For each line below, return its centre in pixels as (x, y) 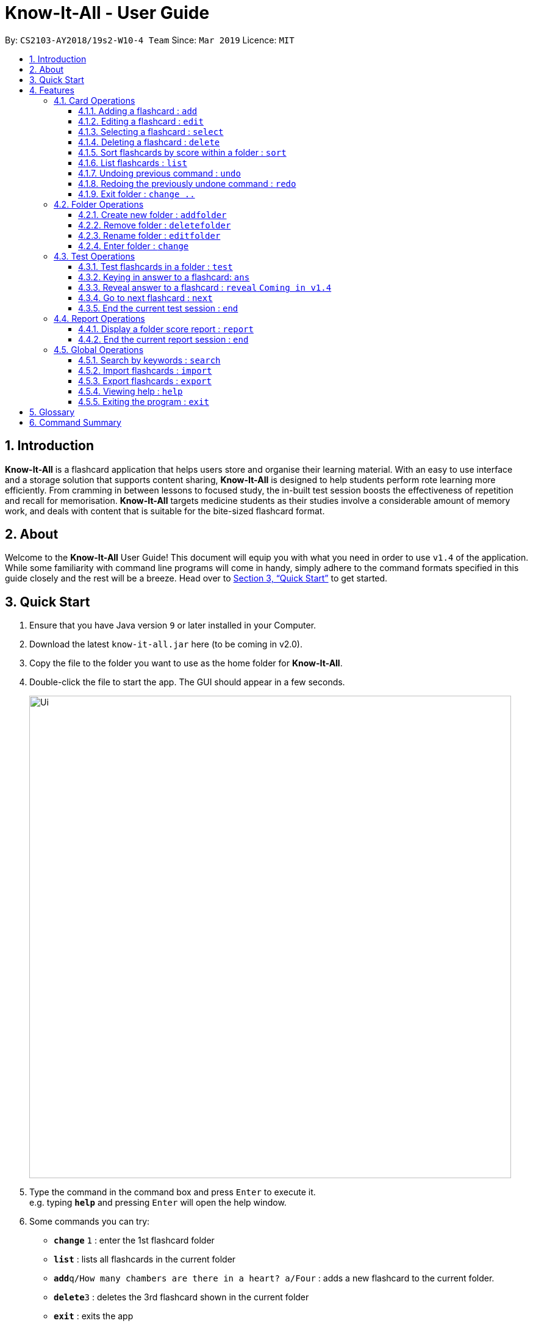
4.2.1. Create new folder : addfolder (152, 214)
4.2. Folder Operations (99, 204)
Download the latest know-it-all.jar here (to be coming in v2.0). (166, 644)
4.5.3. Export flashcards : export (145, 381)
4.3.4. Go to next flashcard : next (145, 297)
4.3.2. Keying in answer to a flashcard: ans (164, 277)
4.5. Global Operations (99, 349)
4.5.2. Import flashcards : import (145, 370)
